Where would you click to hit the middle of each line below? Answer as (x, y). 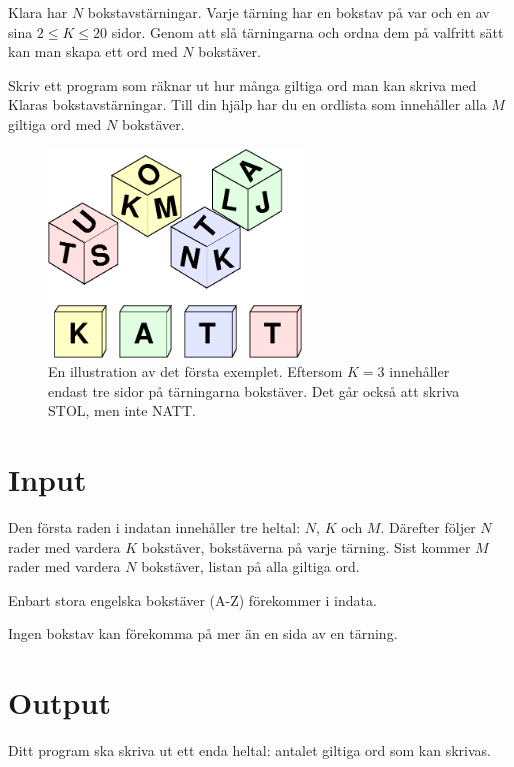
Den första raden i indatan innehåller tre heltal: (154, 527)
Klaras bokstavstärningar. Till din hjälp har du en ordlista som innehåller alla (247, 104)
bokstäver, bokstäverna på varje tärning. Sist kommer (306, 546)
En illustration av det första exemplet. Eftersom (195, 371)
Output (59, 702)
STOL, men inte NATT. (122, 410)
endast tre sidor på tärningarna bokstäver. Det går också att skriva (254, 390)
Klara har (38, 12)
